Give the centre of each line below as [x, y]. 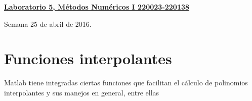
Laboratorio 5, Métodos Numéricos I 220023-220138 [97, 7]
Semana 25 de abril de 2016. [48, 23]
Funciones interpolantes [88, 58]
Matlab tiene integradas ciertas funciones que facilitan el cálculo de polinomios [126, 83]
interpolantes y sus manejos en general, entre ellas [82, 92]
